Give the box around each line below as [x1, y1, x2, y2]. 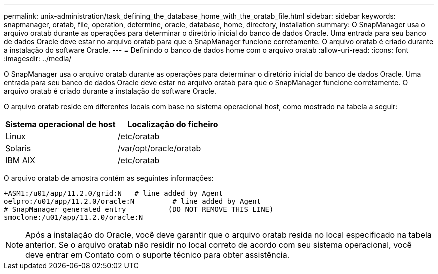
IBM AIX [5, 155, 35, 165]
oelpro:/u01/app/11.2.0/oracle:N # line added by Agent [4, 197, 261, 205]
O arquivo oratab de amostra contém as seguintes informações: [4, 174, 214, 182]
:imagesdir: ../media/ [4, 54, 72, 63]
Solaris [5, 143, 31, 153]
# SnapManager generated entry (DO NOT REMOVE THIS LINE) [4, 205, 274, 213]
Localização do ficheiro [127, 119, 218, 129]
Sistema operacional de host [5, 119, 116, 129]
